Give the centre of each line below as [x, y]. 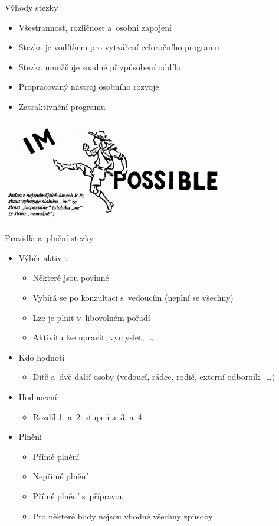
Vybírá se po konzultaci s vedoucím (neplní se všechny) [133, 298]
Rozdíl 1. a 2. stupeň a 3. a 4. [88, 416]
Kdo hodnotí [42, 357]
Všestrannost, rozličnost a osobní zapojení [95, 27]
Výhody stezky [32, 7]
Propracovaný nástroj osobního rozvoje [89, 87]
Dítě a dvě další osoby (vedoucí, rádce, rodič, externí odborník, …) [154, 377]
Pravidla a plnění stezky [49, 238]
